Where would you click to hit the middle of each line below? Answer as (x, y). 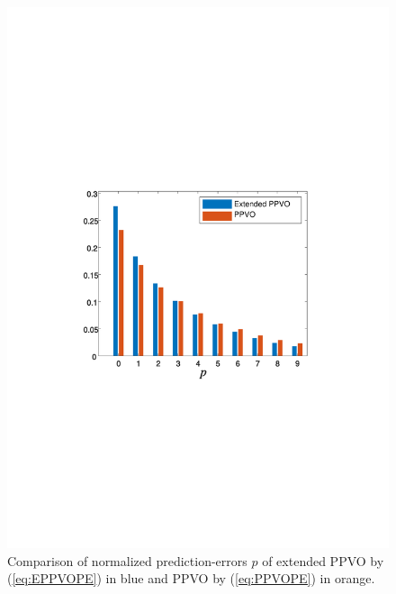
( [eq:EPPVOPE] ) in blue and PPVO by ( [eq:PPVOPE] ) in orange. (191, 578)
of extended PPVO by (323, 560)
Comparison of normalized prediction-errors (127, 560)
